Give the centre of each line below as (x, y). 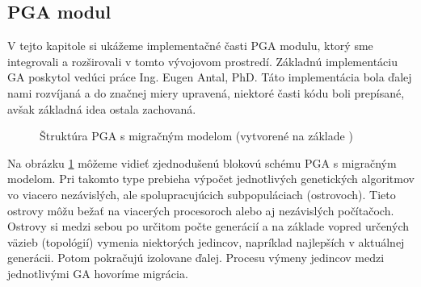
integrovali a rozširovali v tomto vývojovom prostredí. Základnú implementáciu (202, 61)
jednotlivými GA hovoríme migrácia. (98, 273)
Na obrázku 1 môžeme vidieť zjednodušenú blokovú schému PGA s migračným (202, 162)
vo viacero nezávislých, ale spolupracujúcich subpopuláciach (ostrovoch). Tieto (202, 194)
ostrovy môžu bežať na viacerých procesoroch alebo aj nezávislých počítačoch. (201, 210)
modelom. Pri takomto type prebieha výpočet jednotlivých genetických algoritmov (211, 179)
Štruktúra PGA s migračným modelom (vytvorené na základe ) (196, 136)
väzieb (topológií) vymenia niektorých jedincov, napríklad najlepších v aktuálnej (206, 241)
